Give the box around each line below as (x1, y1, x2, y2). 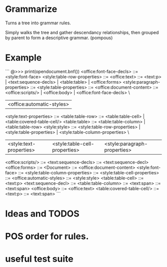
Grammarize (5, 3, 57, 15)
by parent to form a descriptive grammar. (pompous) (5, 35, 113, 41)
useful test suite (5, 254, 74, 265)
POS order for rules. (5, 231, 89, 242)
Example (5, 52, 42, 63)
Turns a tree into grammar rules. (5, 20, 71, 26)
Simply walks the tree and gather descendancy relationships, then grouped (5, 29, 159, 35)
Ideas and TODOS (5, 208, 80, 219)
